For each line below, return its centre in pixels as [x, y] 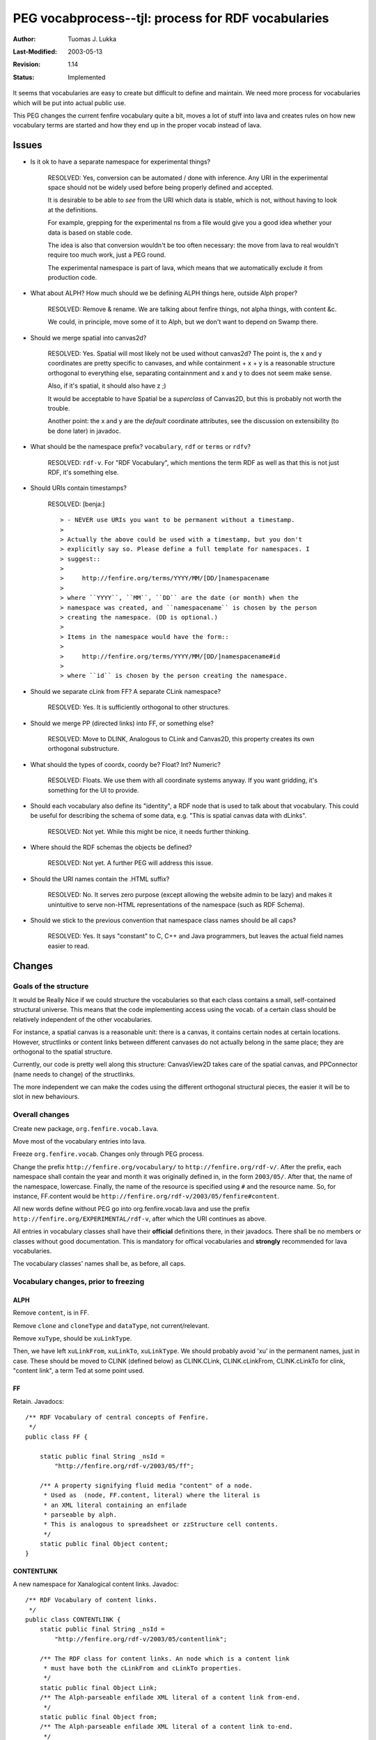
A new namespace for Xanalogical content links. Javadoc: [96, 1584]
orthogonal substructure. [84, 749]
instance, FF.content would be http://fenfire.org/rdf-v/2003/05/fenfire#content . [146, 1196]
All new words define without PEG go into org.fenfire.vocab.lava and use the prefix [131, 1209]
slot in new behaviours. [46, 1097]
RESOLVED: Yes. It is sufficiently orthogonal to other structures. [139, 707]
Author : [24, 39]
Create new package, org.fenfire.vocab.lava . [86, 1128]
